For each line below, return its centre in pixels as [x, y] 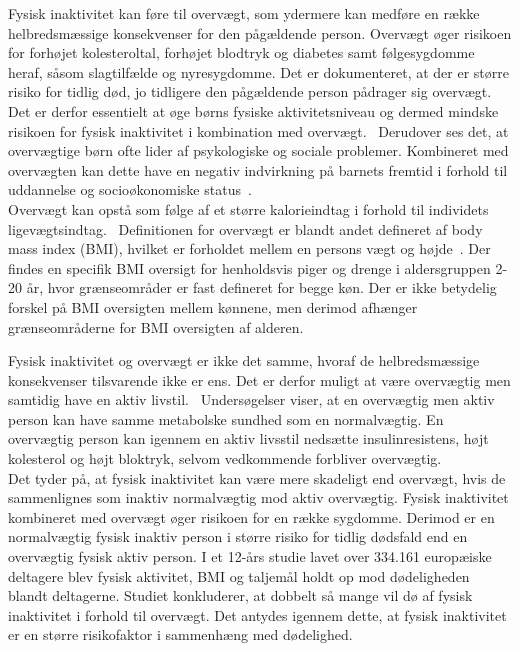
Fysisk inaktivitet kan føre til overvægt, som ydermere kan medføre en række [244, 13]
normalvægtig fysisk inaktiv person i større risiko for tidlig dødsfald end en [238, 536]
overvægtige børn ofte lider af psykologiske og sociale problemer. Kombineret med [258, 150]
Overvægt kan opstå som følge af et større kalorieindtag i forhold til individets [248, 208]
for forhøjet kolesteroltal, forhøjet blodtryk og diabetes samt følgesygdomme [241, 52]
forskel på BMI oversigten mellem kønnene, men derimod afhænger [213, 306]
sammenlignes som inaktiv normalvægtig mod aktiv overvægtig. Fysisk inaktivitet [258, 497]
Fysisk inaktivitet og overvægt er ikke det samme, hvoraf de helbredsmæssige [244, 360]
